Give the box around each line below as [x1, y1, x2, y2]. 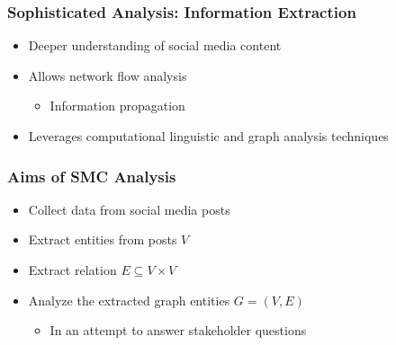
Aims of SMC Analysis [7, 164, 176, 187]
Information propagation [49, 96, 185, 115]
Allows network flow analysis [28, 66, 187, 84]
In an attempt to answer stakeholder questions [49, 321, 307, 340]
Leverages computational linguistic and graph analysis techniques [28, 127, 389, 145]
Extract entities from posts [28, 230, 177, 249]
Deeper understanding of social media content [28, 36, 282, 55]
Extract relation [28, 261, 117, 279]
